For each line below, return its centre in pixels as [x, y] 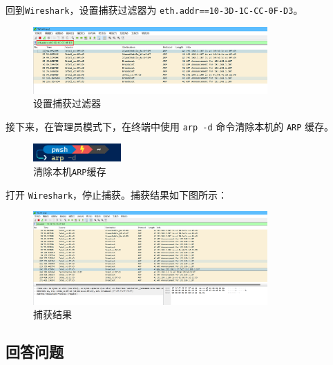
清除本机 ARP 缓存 [70, 171]
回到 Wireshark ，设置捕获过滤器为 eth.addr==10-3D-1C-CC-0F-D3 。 [154, 10]
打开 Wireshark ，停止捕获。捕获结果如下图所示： [117, 194]
